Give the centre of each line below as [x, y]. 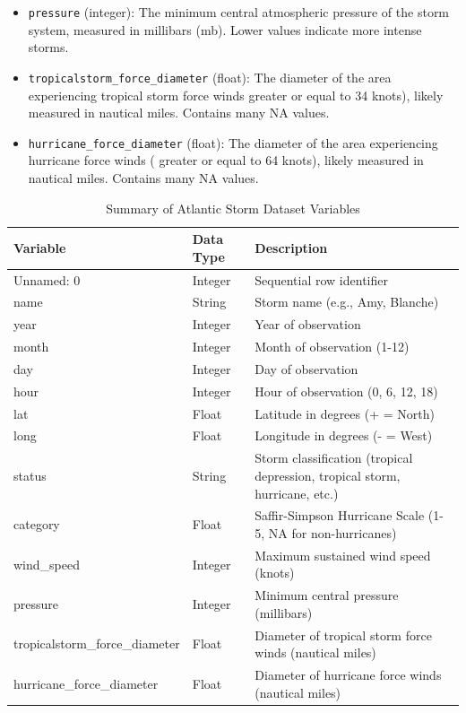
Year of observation [308, 324]
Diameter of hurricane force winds [348, 675]
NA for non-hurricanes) [332, 532]
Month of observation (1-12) [332, 347]
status [30, 475]
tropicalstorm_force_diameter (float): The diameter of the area [210, 77]
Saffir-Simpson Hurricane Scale [340, 515]
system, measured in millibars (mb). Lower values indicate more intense [225, 29]
